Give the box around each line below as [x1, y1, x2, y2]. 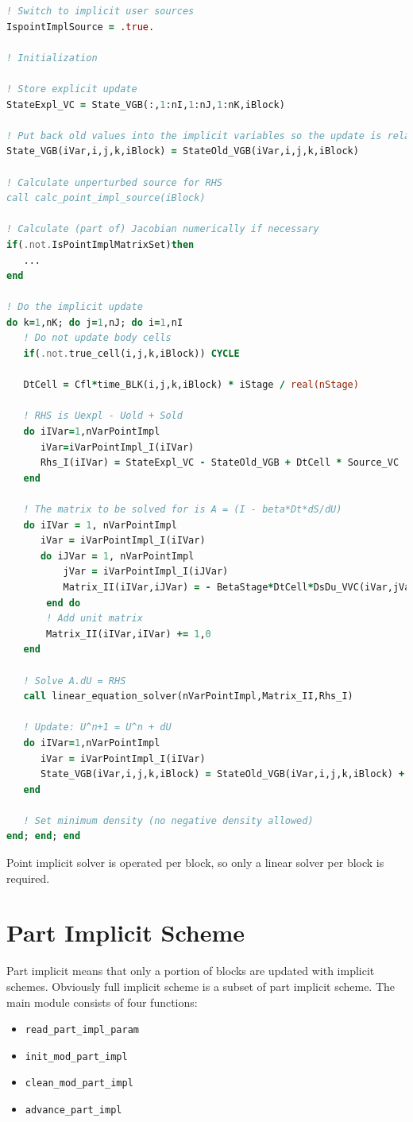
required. [6, 869, 50, 886]
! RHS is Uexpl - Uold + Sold [23, 410, 183, 422]
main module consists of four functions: [6, 993, 198, 1010]
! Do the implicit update [6, 301, 143, 313]
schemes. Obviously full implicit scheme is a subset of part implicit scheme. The [6, 977, 396, 994]
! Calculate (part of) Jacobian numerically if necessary [6, 223, 319, 235]
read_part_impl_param [25, 1024, 139, 1036]
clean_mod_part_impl [25, 1078, 133, 1089]
